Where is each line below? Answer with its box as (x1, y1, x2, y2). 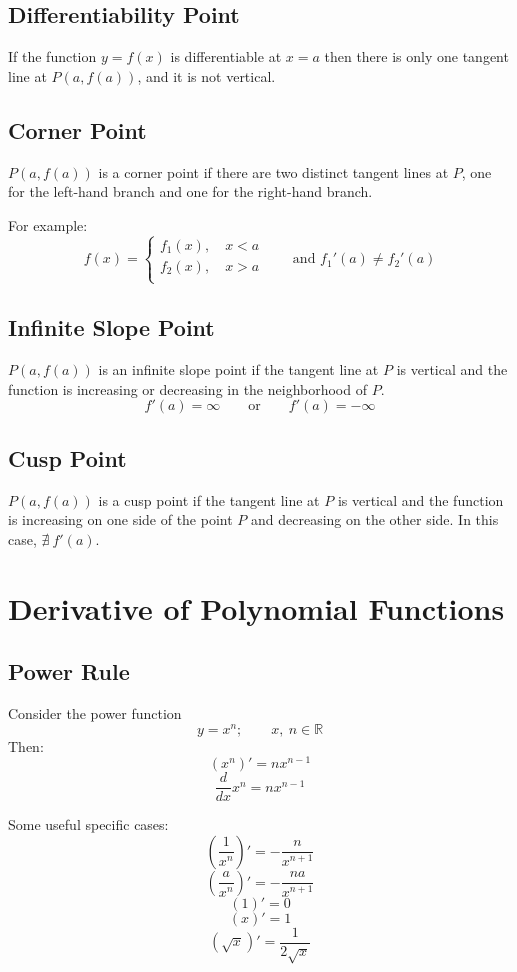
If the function (8, 46, 97, 67)
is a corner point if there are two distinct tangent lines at (98, 161, 449, 182)
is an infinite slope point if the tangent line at (98, 359, 379, 380)
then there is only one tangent (324, 46, 509, 67)
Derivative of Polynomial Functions (8, 587, 505, 628)
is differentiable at (170, 46, 282, 67)
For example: (8, 214, 88, 235)
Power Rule (8, 656, 130, 687)
